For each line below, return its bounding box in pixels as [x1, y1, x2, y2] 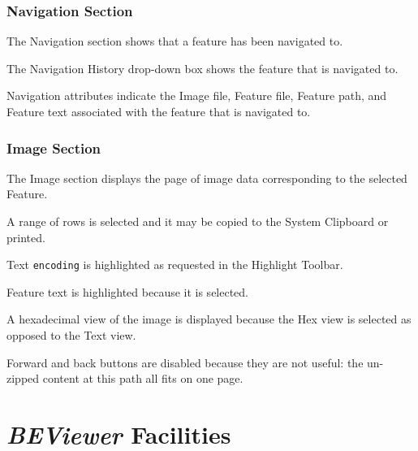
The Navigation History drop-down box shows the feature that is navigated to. [6, 59, 399, 76]
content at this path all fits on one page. [42, 370, 243, 387]
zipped [6, 370, 40, 387]
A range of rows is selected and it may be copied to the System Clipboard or [6, 213, 389, 229]
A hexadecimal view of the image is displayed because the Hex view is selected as [6, 310, 412, 327]
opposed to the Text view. [6, 327, 136, 344]
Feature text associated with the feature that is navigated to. [6, 103, 311, 119]
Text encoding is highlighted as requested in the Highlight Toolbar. [6, 256, 343, 273]
